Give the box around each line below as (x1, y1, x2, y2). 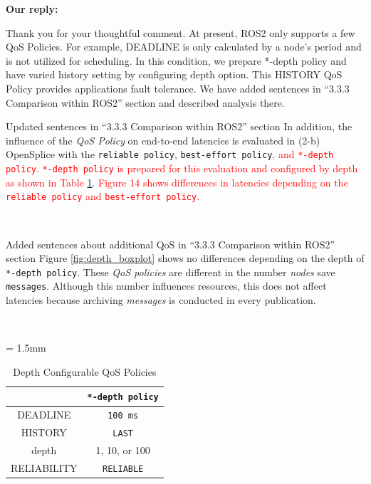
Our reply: (6, 1, 58, 16)
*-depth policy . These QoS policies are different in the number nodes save (6, 264, 335, 279)
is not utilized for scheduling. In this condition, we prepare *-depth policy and (6, 53, 347, 68)
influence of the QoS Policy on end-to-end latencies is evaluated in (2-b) (6, 132, 320, 147)
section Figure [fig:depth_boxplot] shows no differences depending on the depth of (6, 251, 365, 265)
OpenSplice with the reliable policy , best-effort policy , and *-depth (6, 147, 334, 162)
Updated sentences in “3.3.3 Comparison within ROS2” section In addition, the (6, 119, 352, 134)
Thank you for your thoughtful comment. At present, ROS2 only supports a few (6, 25, 355, 40)
